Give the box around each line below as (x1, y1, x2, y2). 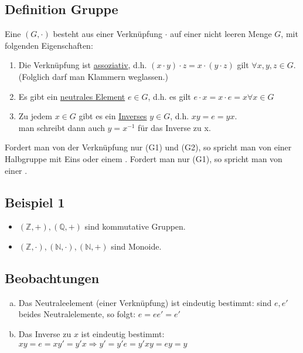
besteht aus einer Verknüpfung (53, 28, 162, 40)
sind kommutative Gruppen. (84, 220, 186, 233)
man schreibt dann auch (18, 121, 105, 133)
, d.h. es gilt (148, 90, 191, 102)
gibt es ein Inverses (79, 110, 147, 122)
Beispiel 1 (5, 193, 65, 211)
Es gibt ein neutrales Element (18, 90, 125, 102)
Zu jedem (18, 110, 52, 122)
